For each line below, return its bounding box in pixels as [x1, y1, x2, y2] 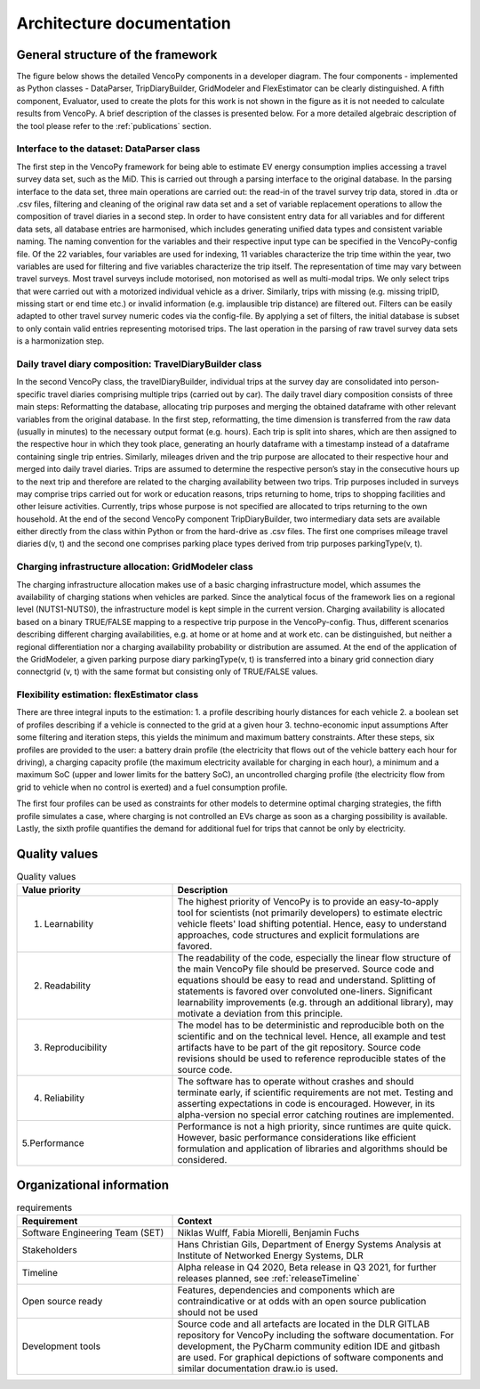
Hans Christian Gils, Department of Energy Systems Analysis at [177, 1239, 442, 1251]
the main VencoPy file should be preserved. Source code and [177, 963, 435, 975]
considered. [177, 1154, 228, 1166]
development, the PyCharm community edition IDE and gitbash [177, 1340, 440, 1352]
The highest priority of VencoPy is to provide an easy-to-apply [177, 896, 439, 908]
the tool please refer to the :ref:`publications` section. [16, 120, 212, 131]
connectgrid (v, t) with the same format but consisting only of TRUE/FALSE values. [16, 666, 319, 677]
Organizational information [16, 1177, 169, 1192]
